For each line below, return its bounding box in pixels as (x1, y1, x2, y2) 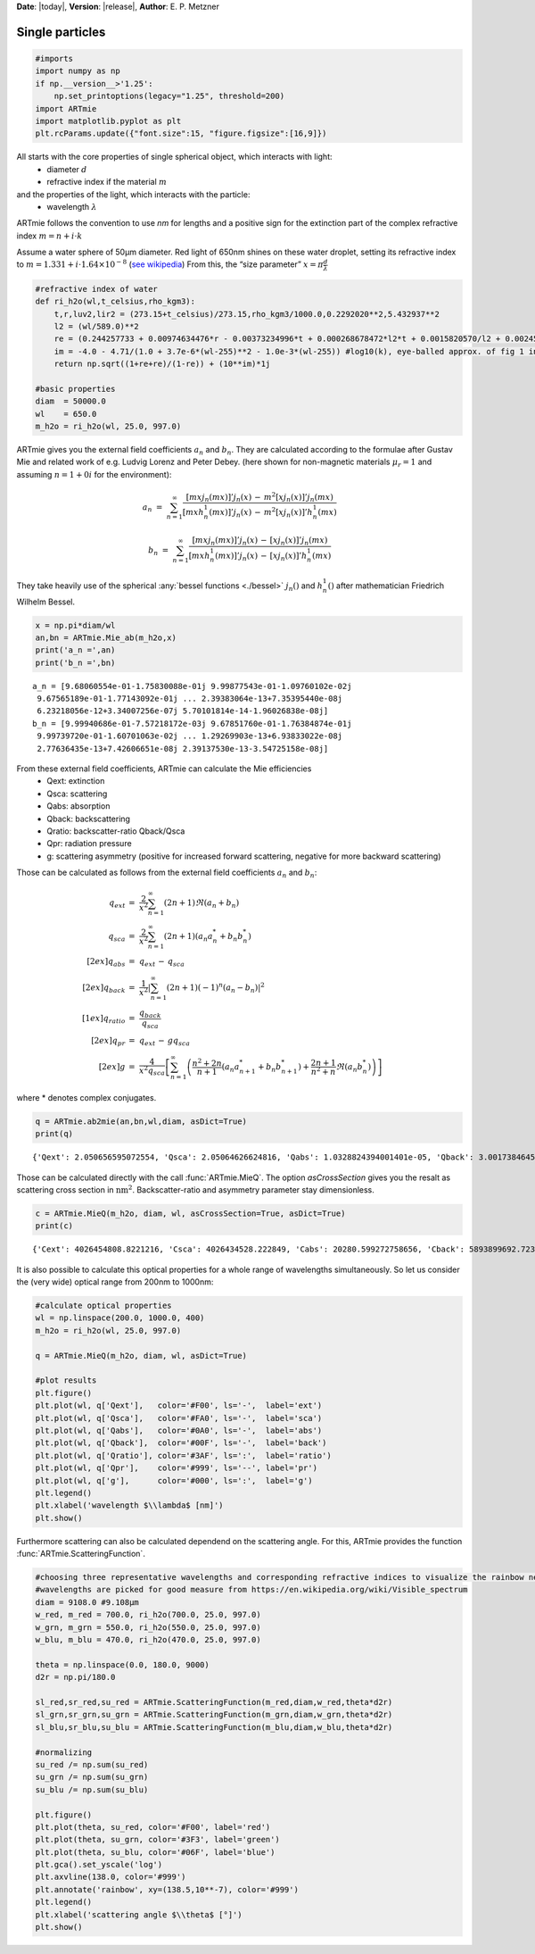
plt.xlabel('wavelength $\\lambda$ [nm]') (35, 1501, 224, 1510)
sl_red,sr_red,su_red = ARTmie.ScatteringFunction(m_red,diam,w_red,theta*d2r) (35, 1697, 393, 1707)
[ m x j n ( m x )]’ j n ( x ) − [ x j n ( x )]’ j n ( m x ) (192, 535, 328, 547)
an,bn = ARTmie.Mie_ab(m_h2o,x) (35, 632, 177, 643)
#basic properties (35, 384, 116, 394)
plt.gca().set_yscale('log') (35, 1859, 163, 1870)
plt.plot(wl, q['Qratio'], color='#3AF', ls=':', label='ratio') (35, 1451, 332, 1460)
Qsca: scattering (46, 788, 108, 799)
